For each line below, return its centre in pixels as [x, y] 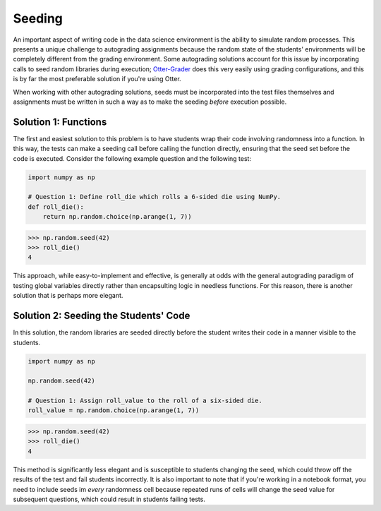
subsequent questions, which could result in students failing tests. [109, 499]
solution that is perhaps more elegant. [68, 296]
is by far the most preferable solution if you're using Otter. [97, 79]
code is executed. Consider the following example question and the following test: [132, 158]
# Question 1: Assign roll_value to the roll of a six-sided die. [145, 401]
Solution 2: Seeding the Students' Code [102, 316]
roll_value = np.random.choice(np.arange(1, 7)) [114, 410]
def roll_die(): [56, 207]
